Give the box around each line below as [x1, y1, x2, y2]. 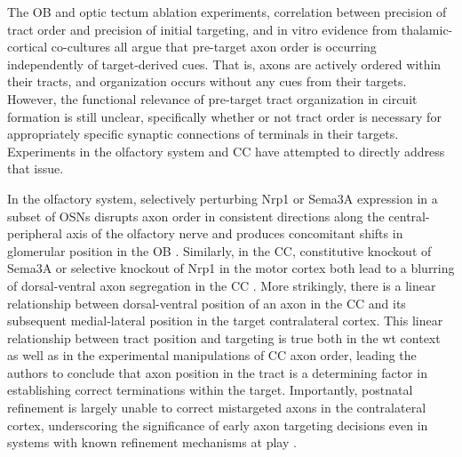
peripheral [7, 224, 62, 243]
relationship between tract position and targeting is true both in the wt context [7, 328, 441, 347]
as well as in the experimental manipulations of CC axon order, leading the [7, 346, 417, 365]
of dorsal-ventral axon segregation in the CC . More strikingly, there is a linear [7, 276, 436, 294]
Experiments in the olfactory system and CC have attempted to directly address [7, 141, 445, 160]
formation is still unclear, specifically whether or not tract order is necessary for [7, 107, 442, 125]
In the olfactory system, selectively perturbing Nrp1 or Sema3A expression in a [7, 188, 438, 207]
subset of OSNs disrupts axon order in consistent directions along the [7, 206, 385, 225]
